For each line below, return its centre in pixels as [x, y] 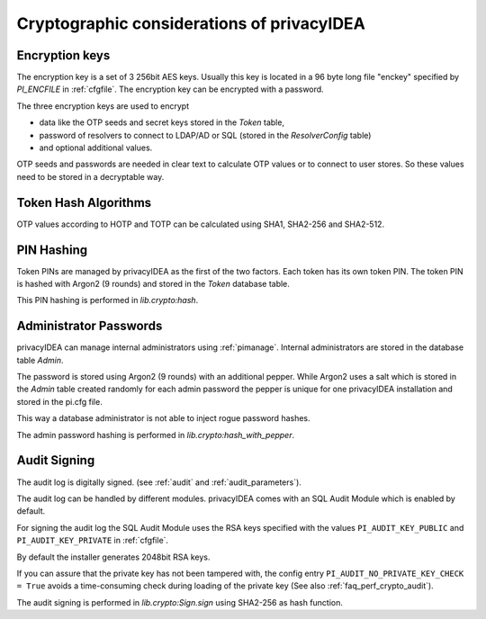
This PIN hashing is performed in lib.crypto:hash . [108, 301]
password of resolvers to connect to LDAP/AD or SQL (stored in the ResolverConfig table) [205, 135]
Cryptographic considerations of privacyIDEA [191, 23]
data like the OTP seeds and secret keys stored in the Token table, [162, 122]
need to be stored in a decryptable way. [90, 176]
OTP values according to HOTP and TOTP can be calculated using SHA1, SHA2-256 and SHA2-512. [201, 224]
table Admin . [40, 360]
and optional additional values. [96, 148]
